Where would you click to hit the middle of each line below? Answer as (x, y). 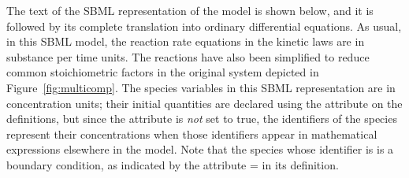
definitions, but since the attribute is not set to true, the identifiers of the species (202, 119)
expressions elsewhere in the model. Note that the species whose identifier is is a (200, 149)
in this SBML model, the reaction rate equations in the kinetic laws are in (186, 41)
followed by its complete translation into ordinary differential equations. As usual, (204, 26)
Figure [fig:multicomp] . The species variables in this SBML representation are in (201, 87)
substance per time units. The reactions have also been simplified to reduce (188, 56)
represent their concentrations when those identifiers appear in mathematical (192, 133)
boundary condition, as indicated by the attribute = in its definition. (173, 164)
